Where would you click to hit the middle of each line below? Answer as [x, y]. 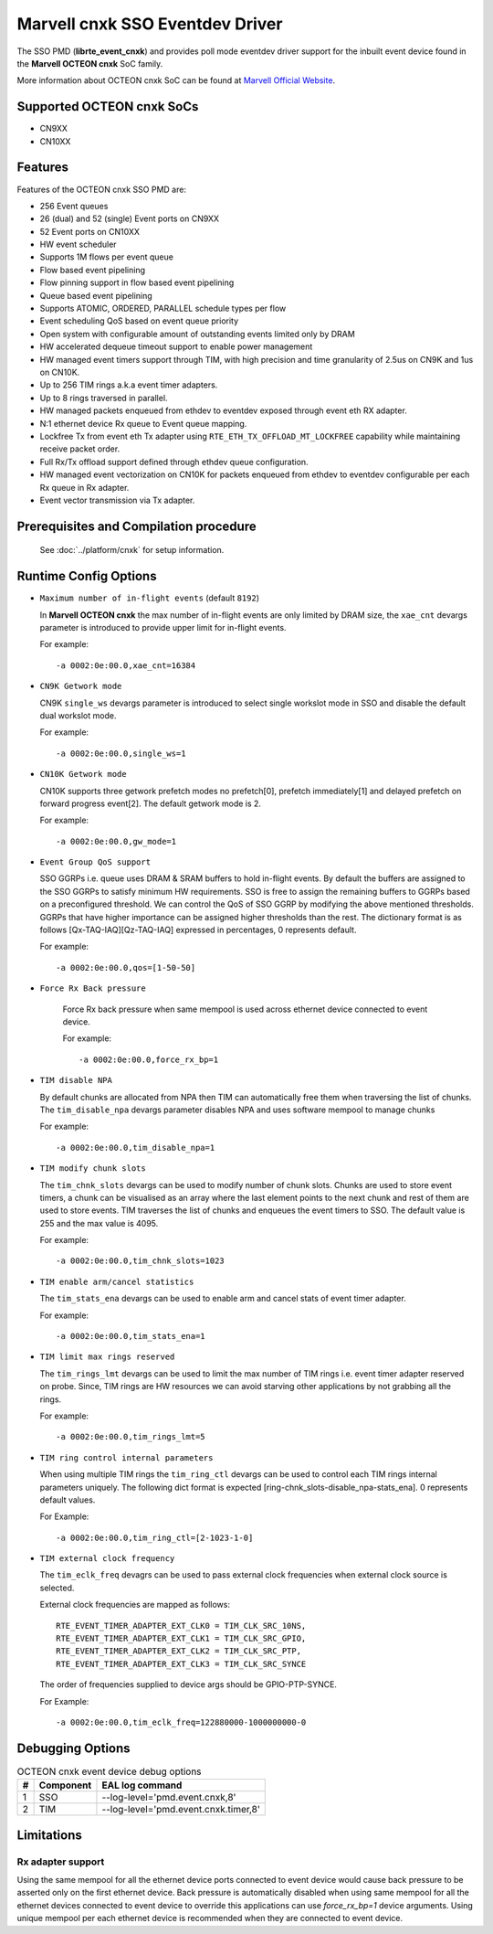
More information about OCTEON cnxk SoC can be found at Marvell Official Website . [176, 80]
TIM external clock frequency [107, 1559]
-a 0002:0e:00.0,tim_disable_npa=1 [136, 1148]
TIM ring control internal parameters [126, 1457]
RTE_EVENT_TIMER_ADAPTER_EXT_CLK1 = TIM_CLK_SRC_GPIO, [181, 1639]
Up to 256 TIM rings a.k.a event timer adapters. [129, 385]
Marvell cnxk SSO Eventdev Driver [150, 24]
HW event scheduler [79, 244]
